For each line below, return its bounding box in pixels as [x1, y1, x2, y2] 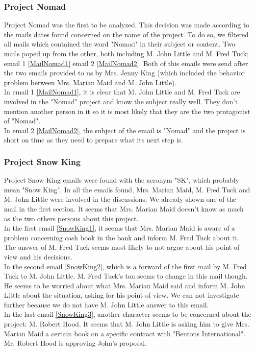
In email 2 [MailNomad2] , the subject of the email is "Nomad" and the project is [4, 125, 246, 135]
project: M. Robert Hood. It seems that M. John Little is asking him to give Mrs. [4, 319, 250, 329]
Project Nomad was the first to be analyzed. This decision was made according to [4, 20, 250, 30]
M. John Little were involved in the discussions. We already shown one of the [4, 194, 236, 204]
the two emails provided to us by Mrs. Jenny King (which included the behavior [4, 68, 245, 78]
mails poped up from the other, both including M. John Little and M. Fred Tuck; [4, 48, 249, 58]
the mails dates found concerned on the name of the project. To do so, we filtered [4, 29, 249, 39]
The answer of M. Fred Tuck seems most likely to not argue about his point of [4, 242, 240, 252]
